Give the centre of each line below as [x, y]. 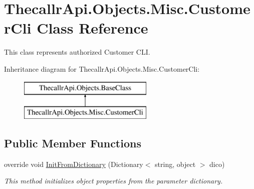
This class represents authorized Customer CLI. [77, 52]
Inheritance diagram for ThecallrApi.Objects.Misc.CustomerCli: [102, 68]
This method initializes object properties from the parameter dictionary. [113, 181]
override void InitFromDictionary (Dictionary [74, 164]
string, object [175, 164]
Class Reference [92, 28]
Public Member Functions [73, 143]
